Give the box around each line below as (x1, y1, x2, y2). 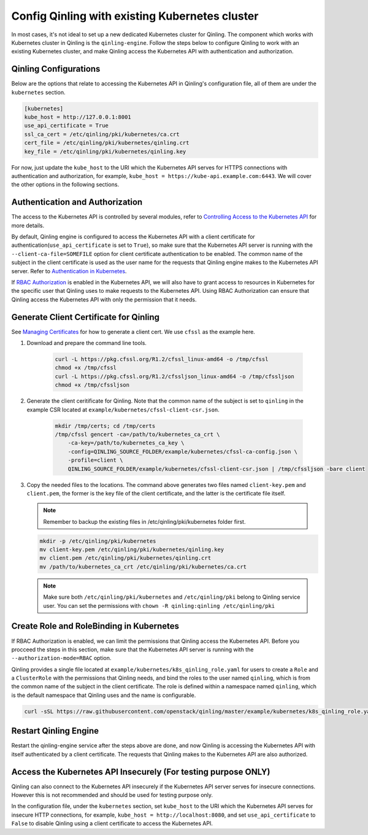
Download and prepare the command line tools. (26, 340, 147, 347)
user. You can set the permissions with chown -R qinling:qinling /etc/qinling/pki (43, 602, 275, 609)
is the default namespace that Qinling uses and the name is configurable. (11, 691, 196, 699)
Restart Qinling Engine (11, 726, 99, 736)
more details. (11, 222, 45, 229)
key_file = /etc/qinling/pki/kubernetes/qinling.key (24, 148, 186, 155)
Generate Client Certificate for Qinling (11, 312, 159, 322)
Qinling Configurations (11, 64, 101, 74)
